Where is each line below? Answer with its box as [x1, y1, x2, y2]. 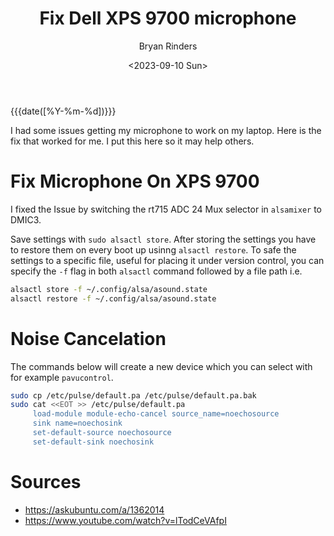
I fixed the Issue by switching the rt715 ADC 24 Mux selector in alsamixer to [10, 203, 322, 215]
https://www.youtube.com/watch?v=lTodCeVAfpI [24, 514, 227, 526]
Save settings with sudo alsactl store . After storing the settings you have [10, 233, 317, 245]
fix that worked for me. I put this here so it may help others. [10, 135, 255, 147]
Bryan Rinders [138, 40, 198, 52]
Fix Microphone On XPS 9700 [10, 170, 260, 193]
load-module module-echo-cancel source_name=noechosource [32, 409, 280, 419]
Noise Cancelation [10, 327, 167, 350]
